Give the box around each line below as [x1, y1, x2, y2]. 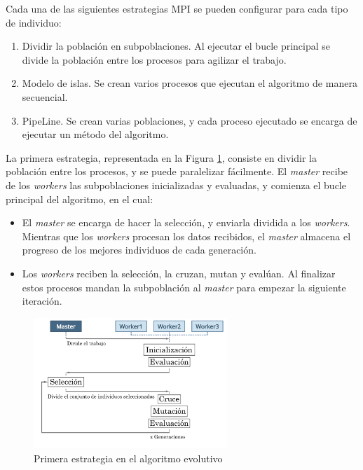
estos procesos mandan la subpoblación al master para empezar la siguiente [22, 279, 346, 294]
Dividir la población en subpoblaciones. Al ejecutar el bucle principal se [22, 39, 331, 53]
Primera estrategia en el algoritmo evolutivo [34, 451, 223, 466]
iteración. [22, 293, 62, 308]
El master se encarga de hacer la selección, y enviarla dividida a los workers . [22, 215, 350, 230]
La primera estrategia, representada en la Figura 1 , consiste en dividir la [6, 150, 317, 165]
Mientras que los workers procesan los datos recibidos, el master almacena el [22, 228, 351, 243]
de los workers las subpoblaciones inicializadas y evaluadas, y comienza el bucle [6, 177, 346, 192]
